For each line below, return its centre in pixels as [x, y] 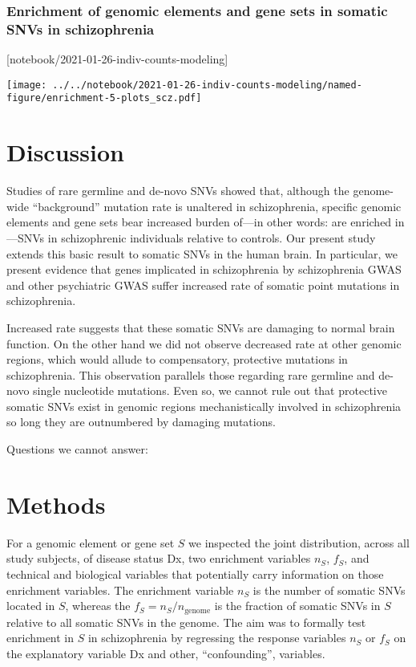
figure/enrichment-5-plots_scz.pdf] [104, 98]
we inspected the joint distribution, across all [299, 542]
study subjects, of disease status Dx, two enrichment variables [159, 558]
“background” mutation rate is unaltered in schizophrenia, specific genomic [217, 206]
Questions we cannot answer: [77, 449]
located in [31, 606]
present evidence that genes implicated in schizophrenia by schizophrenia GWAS [204, 269]
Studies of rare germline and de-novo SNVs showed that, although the [178, 191]
